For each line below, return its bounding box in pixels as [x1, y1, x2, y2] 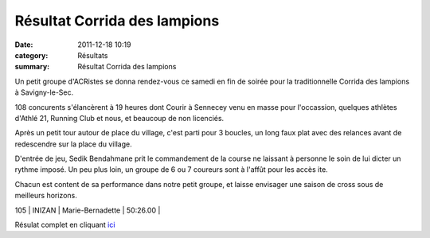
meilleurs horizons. [14, 191, 77, 201]
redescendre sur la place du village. [14, 139, 132, 149]
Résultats [77, 50, 108, 60]
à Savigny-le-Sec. [14, 88, 74, 97]
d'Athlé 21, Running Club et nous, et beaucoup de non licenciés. [14, 113, 225, 123]
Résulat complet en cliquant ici [14, 220, 115, 230]
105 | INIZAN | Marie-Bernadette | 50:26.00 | [14, 205, 161, 215]
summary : [14, 62, 50, 72]
